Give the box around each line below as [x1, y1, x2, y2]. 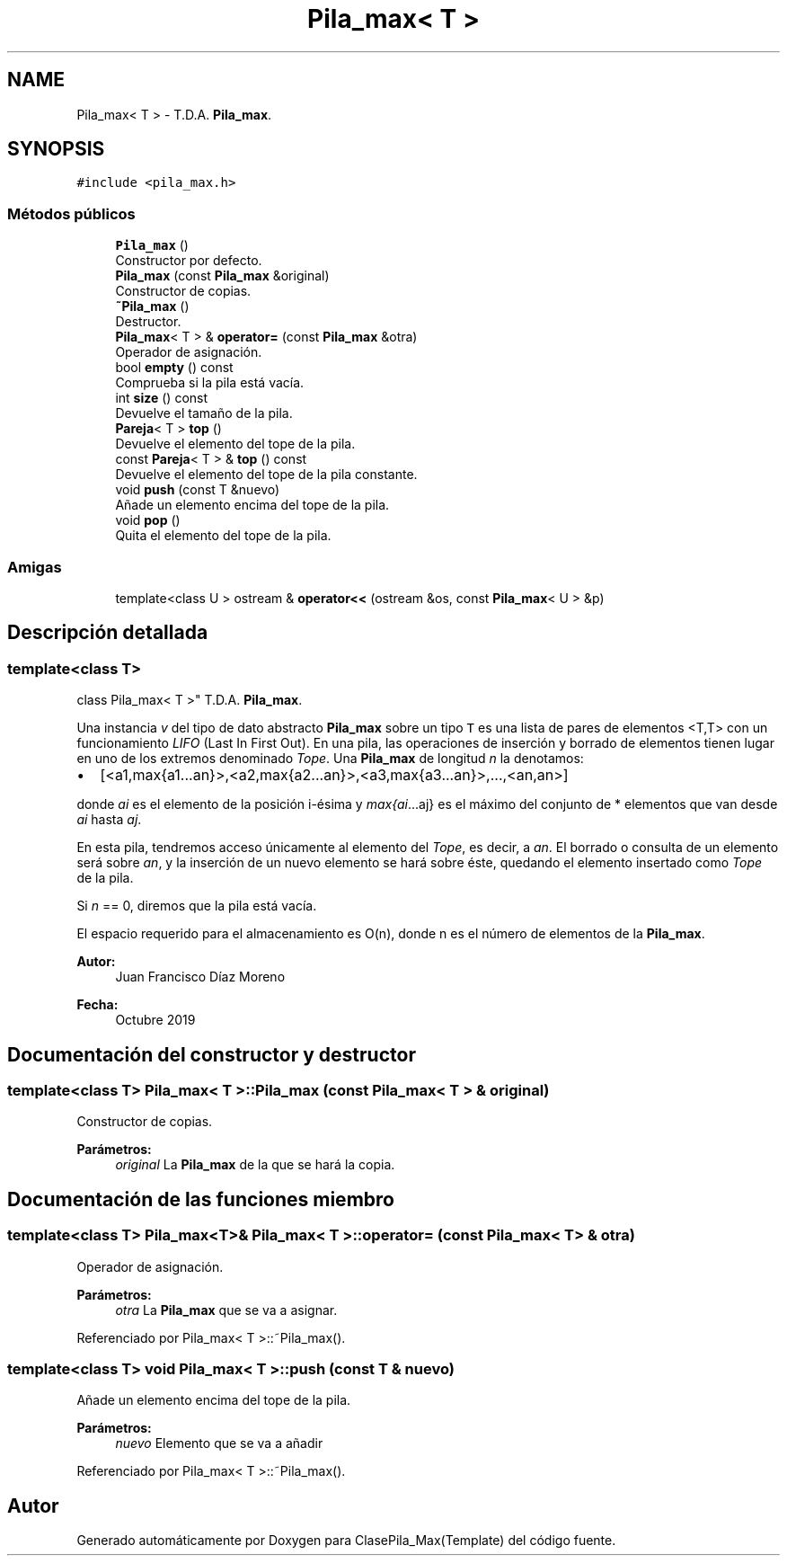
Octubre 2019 [115, 1012, 196, 1028]
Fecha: [76, 997, 119, 1013]
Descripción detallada [7, 621, 208, 644]
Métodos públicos [7, 204, 136, 223]
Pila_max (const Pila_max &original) [115, 268, 330, 284]
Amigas [7, 557, 62, 576]
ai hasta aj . [76, 812, 142, 828]
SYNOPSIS [7, 138, 105, 161]
